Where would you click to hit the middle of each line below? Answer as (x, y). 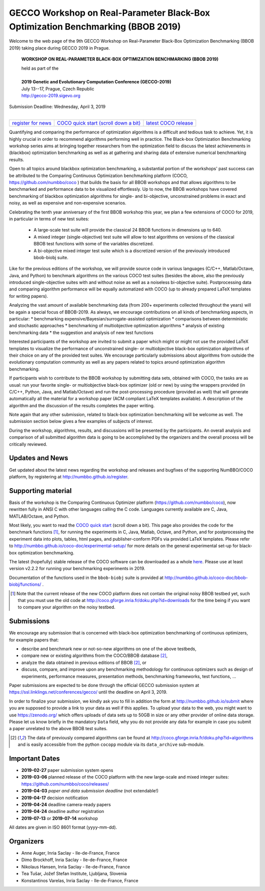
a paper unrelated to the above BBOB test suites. (58, 729)
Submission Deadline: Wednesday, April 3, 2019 (57, 107)
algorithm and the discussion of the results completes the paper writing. (82, 405)
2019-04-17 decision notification (55, 798)
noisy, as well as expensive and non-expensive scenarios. (68, 203)
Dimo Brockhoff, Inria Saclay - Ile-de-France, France (74, 860)
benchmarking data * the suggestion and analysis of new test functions (81, 332)
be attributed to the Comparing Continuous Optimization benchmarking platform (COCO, (98, 175)
